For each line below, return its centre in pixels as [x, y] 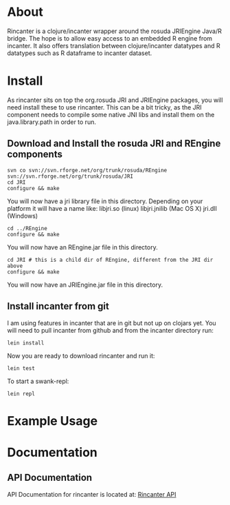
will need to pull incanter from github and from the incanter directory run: [111, 330]
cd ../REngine [27, 228]
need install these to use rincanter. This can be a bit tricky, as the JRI [105, 107]
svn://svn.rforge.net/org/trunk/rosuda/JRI [70, 176]
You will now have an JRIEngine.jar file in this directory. [85, 285]
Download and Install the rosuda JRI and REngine [114, 144]
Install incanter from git [58, 306]
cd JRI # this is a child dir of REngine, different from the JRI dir [110, 260]
